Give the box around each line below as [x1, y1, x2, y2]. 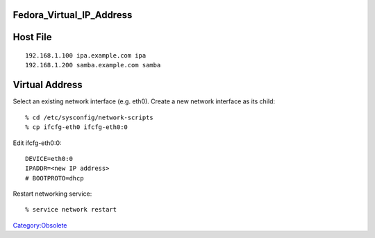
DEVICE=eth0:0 [25, 155, 73, 162]
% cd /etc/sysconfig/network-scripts [25, 113, 154, 121]
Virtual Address [12, 79, 83, 91]
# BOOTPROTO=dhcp [25, 174, 84, 182]
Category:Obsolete [12, 221, 67, 229]
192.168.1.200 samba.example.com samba [25, 61, 161, 69]
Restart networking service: [12, 189, 92, 198]
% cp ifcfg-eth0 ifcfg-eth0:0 [25, 124, 128, 131]
